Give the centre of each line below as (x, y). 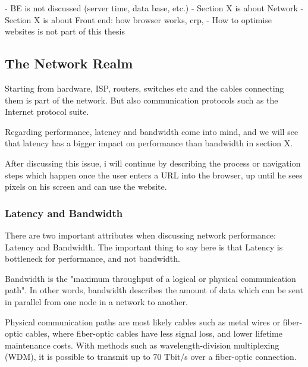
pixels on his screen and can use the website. (86, 186)
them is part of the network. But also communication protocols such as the (142, 100)
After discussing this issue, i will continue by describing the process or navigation (153, 163)
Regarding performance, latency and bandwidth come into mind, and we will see (152, 131)
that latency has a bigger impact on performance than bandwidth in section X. (149, 143)
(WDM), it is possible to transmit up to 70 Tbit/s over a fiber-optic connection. (151, 357)
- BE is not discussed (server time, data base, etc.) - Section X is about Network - (154, 8)
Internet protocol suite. (47, 112)
